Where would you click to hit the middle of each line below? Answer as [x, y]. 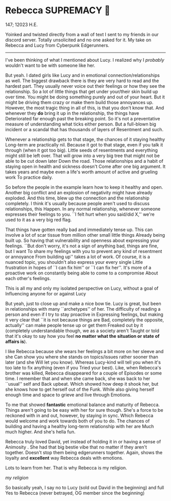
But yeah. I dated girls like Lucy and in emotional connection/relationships [83, 75]
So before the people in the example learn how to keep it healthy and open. [84, 187]
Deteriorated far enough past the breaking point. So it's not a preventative [83, 118]
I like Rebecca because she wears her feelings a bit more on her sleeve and [84, 351]
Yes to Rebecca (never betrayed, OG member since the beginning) [75, 493]
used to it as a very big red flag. [39, 219]
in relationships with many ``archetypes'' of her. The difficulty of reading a [83, 309]
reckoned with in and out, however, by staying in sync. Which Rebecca [79, 415]
